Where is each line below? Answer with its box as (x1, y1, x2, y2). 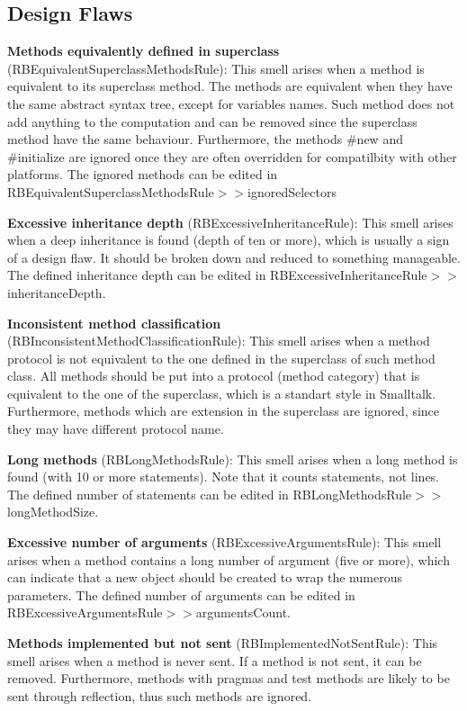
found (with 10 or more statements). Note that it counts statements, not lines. (7, 467, 440, 486)
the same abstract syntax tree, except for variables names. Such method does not (7, 94, 455, 112)
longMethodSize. (7, 502, 99, 521)
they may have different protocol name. (7, 419, 224, 438)
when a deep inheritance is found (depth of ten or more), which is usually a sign (7, 230, 450, 249)
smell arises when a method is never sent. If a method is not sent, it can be (7, 651, 422, 670)
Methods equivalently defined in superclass (7, 41, 280, 60)
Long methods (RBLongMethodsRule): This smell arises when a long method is (7, 449, 458, 468)
